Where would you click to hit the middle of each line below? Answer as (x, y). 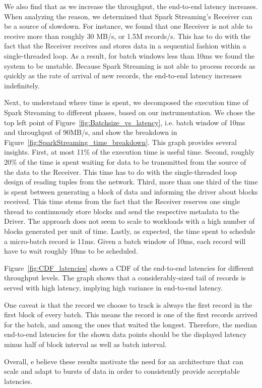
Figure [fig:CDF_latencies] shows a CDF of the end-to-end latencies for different (129, 268)
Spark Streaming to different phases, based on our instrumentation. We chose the (129, 112)
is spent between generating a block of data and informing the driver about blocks (131, 191)
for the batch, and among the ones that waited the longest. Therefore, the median (130, 324)
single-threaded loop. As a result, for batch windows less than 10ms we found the (129, 55)
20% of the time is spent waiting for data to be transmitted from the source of (125, 161)
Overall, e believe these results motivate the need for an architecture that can (124, 361)
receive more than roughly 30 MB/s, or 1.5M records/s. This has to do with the (127, 36)
